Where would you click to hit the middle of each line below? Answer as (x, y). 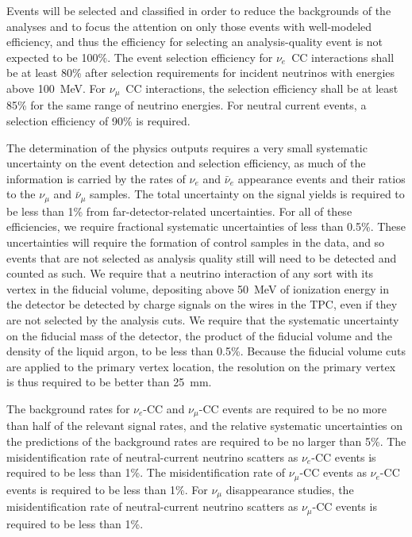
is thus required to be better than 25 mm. (109, 382)
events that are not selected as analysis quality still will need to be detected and (202, 257)
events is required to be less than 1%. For (107, 489)
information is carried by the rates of (96, 178)
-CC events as (333, 472)
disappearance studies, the (290, 489)
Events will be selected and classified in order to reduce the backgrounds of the (199, 10)
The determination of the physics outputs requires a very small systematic (187, 147)
